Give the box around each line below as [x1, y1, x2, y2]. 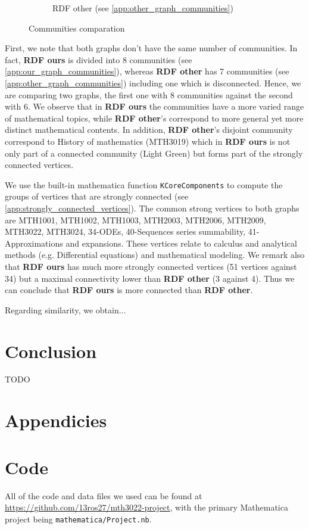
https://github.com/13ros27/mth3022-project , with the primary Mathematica [5, 501, 288, 514]
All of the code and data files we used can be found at [5, 489, 202, 502]
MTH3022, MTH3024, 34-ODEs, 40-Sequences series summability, [5, 225, 246, 238]
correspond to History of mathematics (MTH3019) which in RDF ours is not [5, 135, 291, 147]
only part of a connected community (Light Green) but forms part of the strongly [5, 147, 303, 159]
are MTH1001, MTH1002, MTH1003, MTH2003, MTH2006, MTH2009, [5, 213, 266, 226]
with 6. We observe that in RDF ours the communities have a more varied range [5, 100, 304, 113]
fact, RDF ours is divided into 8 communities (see [5, 53, 192, 66]
